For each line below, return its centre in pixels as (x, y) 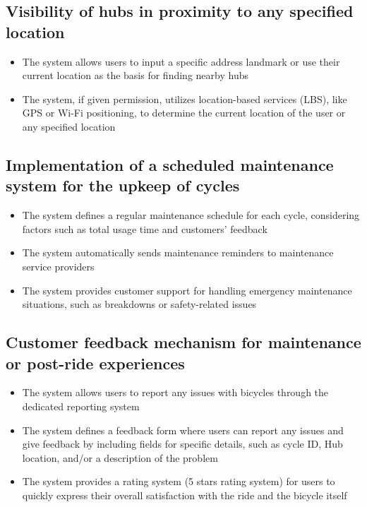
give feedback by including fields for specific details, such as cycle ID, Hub (182, 444)
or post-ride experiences (95, 363)
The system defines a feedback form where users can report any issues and (183, 430)
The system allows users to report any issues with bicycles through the (175, 392)
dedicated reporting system (81, 406)
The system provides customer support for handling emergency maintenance (187, 290)
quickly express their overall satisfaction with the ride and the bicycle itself (185, 495)
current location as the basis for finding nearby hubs (135, 75)
